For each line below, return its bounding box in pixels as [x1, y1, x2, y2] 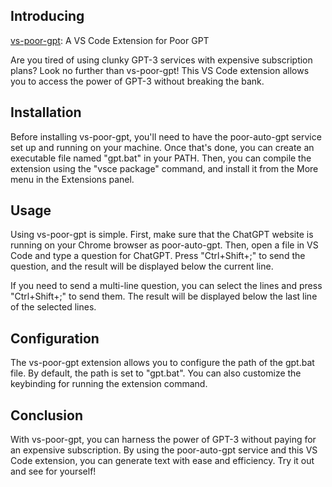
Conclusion [10, 407, 84, 424]
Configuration [10, 330, 100, 347]
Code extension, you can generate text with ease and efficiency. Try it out [10, 455, 315, 467]
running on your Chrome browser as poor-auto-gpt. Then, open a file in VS [10, 239, 319, 251]
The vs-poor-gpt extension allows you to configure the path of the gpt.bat [10, 357, 315, 369]
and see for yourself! [10, 465, 97, 478]
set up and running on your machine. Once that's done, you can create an [10, 141, 315, 153]
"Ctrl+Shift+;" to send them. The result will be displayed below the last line [10, 290, 318, 303]
